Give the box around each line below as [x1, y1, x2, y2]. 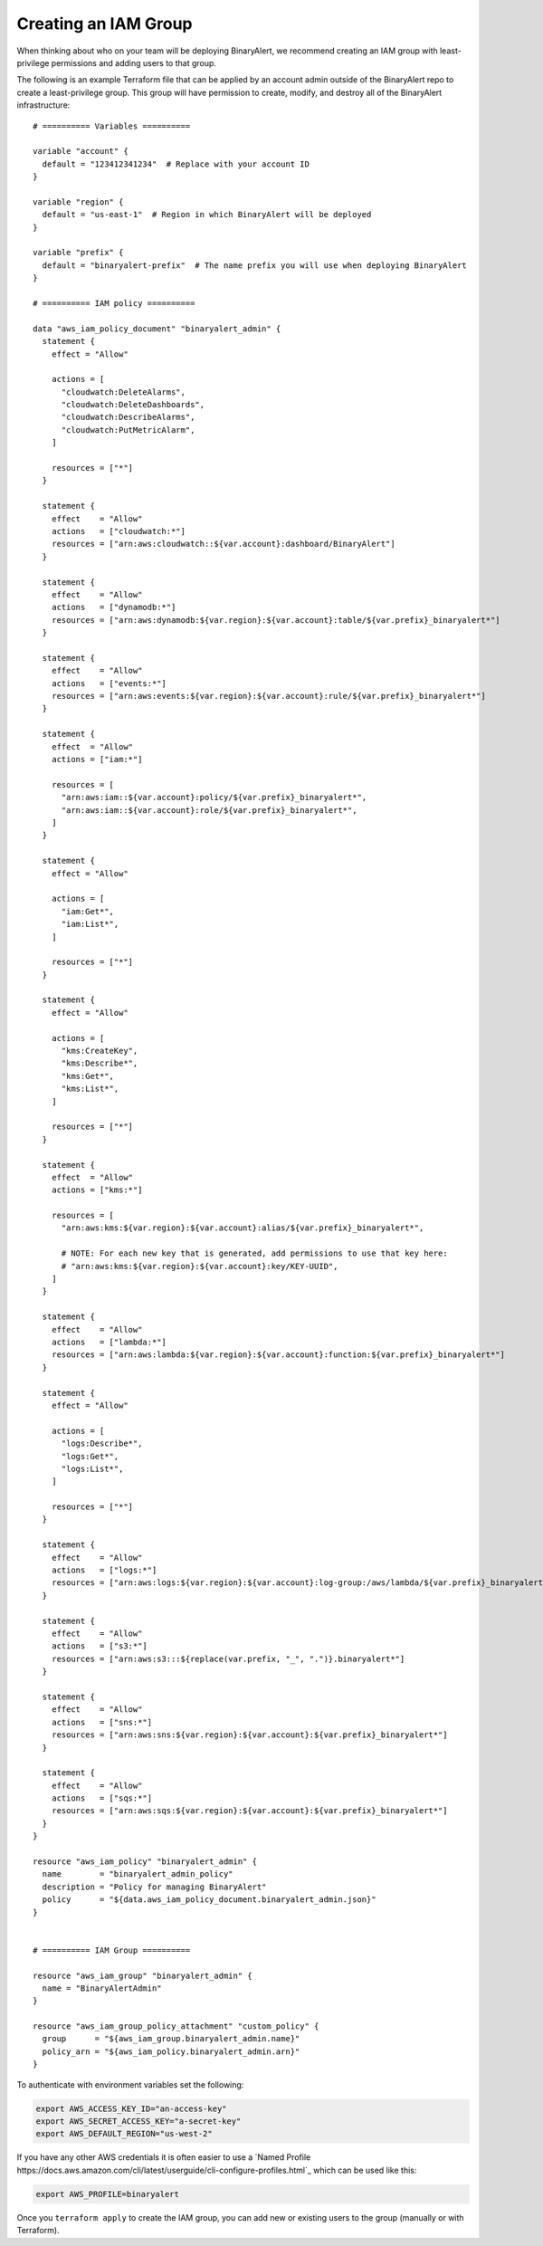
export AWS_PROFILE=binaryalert [35, 2189, 180, 2199]
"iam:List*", [61, 919, 119, 930]
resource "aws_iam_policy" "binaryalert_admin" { [33, 1857, 258, 1867]
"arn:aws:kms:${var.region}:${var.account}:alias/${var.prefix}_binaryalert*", [61, 1223, 424, 1233]
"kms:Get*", [61, 1071, 115, 1081]
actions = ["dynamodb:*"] [51, 602, 176, 613]
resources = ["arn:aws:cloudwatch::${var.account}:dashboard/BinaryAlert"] [51, 539, 395, 550]
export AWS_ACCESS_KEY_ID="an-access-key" [35, 2103, 227, 2114]
